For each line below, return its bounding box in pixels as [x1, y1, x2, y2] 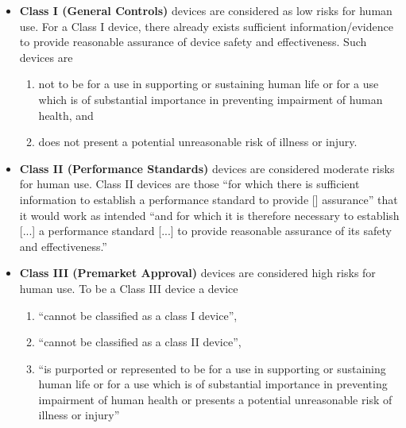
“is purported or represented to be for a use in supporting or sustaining [38, 360, 386, 376]
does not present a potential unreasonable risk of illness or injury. [38, 133, 358, 150]
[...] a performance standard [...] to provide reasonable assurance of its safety [19, 222, 392, 239]
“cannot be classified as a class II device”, [38, 334, 242, 350]
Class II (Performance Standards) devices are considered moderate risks [19, 160, 395, 176]
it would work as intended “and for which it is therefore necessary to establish [19, 206, 400, 223]
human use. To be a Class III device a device [19, 280, 238, 296]
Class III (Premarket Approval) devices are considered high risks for [19, 264, 376, 281]
